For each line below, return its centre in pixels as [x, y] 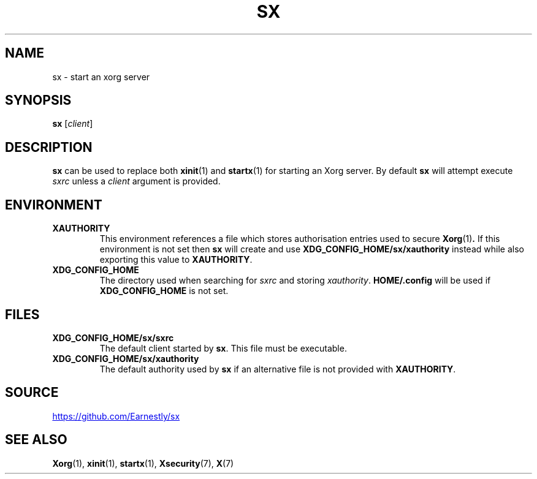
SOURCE [32, 393]
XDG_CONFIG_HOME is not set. [164, 291]
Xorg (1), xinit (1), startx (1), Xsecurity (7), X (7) [143, 463]
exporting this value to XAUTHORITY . [176, 260]
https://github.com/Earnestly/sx [116, 416]
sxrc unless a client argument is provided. [136, 181]
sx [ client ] [73, 124]
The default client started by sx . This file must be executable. [223, 348]
